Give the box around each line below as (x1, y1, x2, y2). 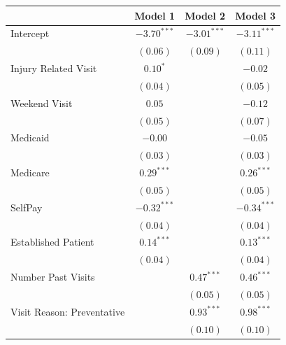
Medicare (10, 165, 50, 180)
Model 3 (235, 8, 276, 22)
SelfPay (10, 199, 43, 214)
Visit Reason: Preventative (10, 304, 125, 318)
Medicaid (10, 130, 50, 145)
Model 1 (134, 8, 176, 22)
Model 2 (185, 8, 226, 22)
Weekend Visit (10, 95, 73, 110)
